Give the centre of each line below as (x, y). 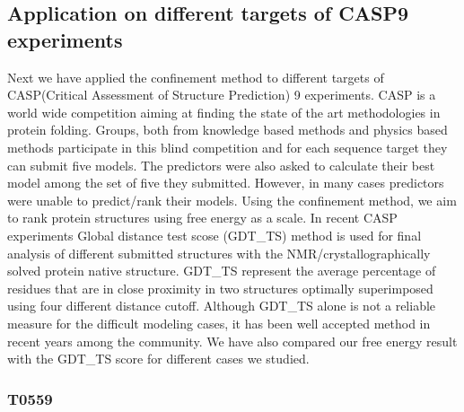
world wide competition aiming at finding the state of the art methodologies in (224, 112)
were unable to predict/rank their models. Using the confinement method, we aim (232, 200)
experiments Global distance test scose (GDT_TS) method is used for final (214, 235)
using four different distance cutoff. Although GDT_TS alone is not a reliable (222, 306)
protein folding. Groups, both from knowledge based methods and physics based (228, 130)
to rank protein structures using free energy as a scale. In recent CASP (202, 218)
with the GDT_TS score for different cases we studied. (158, 359)
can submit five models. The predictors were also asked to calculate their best (221, 165)
